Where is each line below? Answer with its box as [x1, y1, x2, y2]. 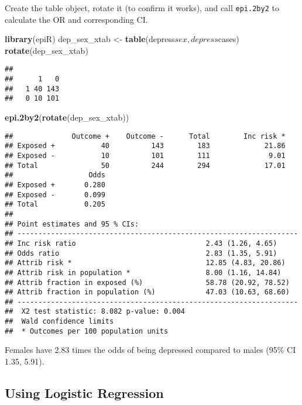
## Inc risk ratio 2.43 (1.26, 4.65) [5, 239, 277, 248]
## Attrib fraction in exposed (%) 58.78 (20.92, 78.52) [5, 278, 290, 287]
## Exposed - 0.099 [5, 190, 105, 199]
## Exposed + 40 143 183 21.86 [5, 142, 286, 150]
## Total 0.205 [5, 200, 105, 209]
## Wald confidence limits [5, 317, 114, 326]
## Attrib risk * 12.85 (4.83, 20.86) [5, 259, 286, 267]
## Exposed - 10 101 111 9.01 [5, 151, 286, 160]
